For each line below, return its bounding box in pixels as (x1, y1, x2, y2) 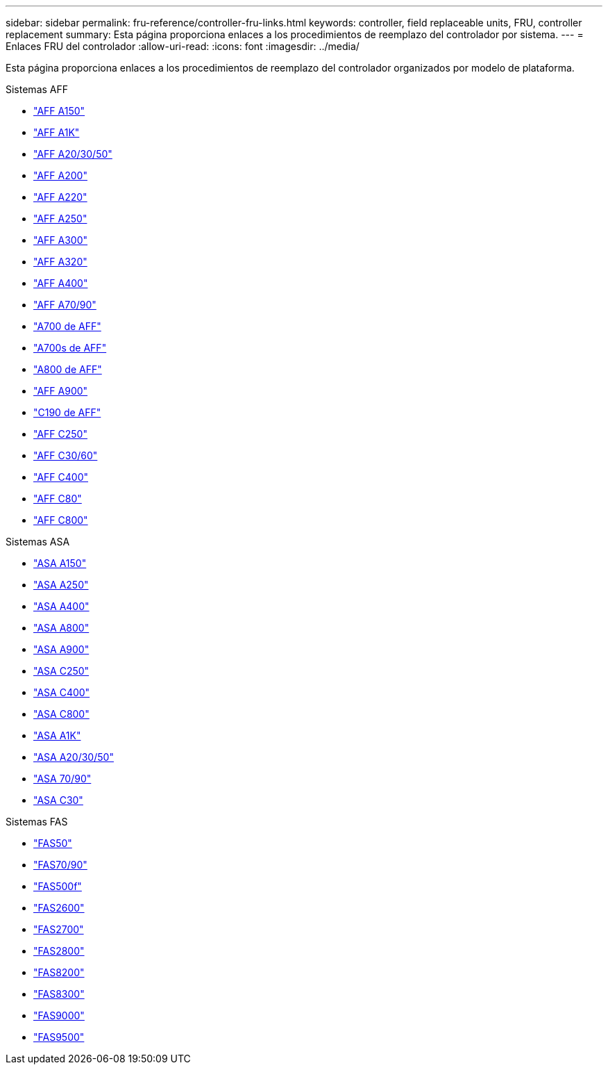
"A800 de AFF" (33, 363, 102, 375)
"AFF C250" (33, 428, 87, 440)
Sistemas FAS (6, 816, 68, 828)
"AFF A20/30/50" (33, 148, 112, 160)
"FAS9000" (33, 1010, 85, 1021)
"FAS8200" (33, 966, 85, 978)
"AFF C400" (33, 471, 88, 483)
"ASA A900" (33, 643, 90, 655)
